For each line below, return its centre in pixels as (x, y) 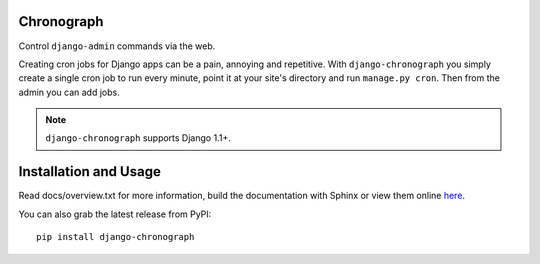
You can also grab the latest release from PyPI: (115, 214)
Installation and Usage (90, 171)
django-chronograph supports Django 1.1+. (138, 138)
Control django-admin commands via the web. (117, 46)
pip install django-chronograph (115, 237)
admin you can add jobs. (69, 92)
